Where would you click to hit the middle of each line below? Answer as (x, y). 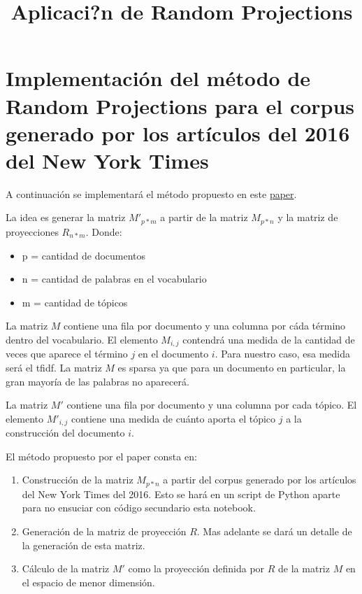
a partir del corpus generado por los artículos (260, 480)
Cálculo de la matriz (66, 568)
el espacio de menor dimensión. (88, 582)
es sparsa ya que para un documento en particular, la (232, 367)
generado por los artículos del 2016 (178, 133)
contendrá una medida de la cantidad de (269, 339)
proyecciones (32, 231)
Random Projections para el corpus (180, 105)
